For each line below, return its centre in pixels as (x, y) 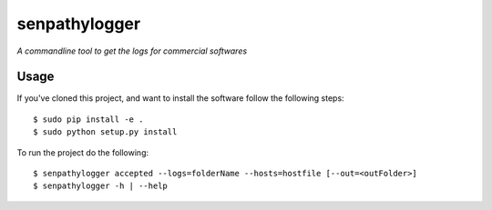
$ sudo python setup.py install (105, 132)
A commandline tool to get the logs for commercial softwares (132, 51)
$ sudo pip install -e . (88, 119)
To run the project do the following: (83, 152)
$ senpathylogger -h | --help (101, 186)
